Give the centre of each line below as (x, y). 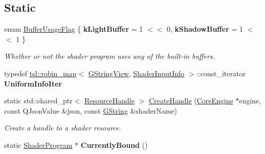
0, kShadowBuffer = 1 (205, 29)
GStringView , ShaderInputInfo (136, 73)
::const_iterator (221, 73)
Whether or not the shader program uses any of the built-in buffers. (109, 56)
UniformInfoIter (33, 83)
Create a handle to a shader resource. (63, 128)
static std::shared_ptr (38, 101)
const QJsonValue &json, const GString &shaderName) (91, 110)
